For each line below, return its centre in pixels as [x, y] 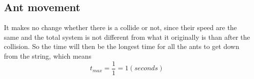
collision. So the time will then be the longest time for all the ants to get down [122, 46]
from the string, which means [48, 55]
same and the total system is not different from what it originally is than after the [127, 37]
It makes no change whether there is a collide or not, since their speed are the [120, 27]
